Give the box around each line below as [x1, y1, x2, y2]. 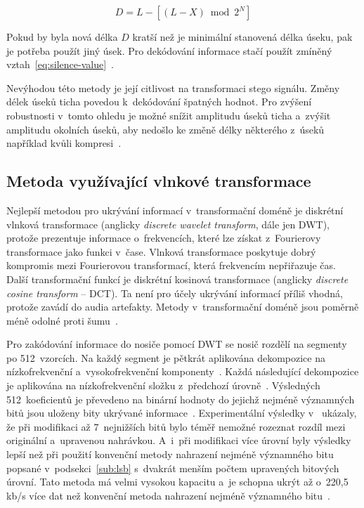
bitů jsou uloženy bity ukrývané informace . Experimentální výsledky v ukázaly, [6, 405, 357, 420]
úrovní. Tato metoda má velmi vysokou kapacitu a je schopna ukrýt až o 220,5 [6, 474, 349, 489]
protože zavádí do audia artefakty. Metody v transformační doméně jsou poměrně [6, 299, 359, 314]
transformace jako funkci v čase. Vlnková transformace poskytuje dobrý [6, 244, 316, 259]
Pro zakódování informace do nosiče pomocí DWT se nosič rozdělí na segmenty [6, 337, 347, 351]
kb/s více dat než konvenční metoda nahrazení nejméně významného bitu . [6, 488, 330, 502]
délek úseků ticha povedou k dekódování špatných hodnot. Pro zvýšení [6, 94, 312, 109]
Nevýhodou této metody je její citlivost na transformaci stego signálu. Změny [6, 80, 340, 95]
